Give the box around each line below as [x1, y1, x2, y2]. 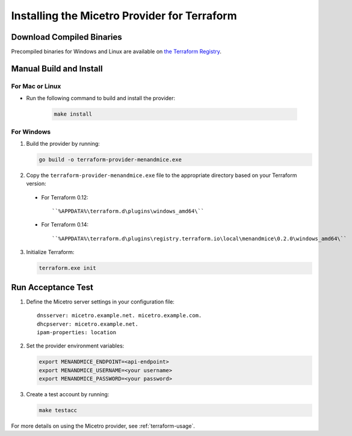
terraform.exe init [39, 265, 96, 272]
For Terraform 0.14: [41, 221, 88, 228]
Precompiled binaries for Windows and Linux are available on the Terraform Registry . [11, 48, 222, 55]
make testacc [39, 407, 78, 414]
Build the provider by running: [26, 140, 100, 147]
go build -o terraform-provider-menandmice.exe [39, 156, 182, 163]
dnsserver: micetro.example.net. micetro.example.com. [37, 312, 202, 319]
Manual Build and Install [11, 63, 103, 73]
